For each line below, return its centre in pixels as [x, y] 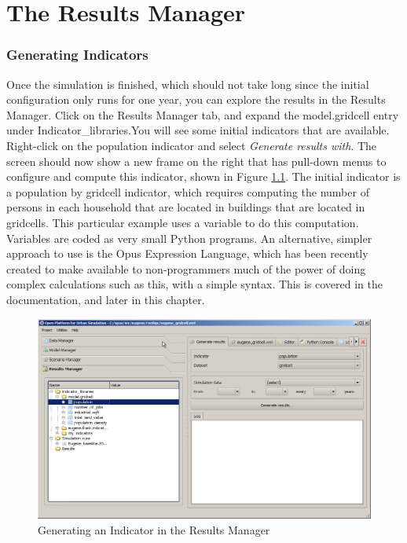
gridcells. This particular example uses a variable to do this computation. [183, 222]
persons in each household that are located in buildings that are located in [186, 207]
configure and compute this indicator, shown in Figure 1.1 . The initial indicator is [203, 176]
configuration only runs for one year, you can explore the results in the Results [196, 99]
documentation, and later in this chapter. [106, 299]
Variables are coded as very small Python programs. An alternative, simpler [189, 238]
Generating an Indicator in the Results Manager [154, 529]
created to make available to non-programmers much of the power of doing [186, 268]
